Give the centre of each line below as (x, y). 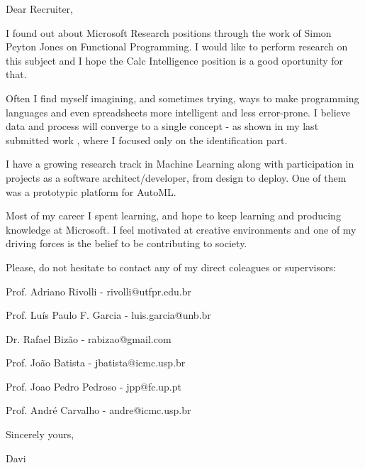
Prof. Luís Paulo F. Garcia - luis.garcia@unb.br (108, 315)
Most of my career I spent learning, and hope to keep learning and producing (173, 216)
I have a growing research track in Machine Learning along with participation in (180, 164)
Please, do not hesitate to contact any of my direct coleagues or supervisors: (171, 267)
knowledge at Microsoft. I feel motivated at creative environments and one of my (181, 229)
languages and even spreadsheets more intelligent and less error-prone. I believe (178, 112)
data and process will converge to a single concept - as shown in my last (162, 126)
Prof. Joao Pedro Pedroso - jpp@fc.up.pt (94, 386)
